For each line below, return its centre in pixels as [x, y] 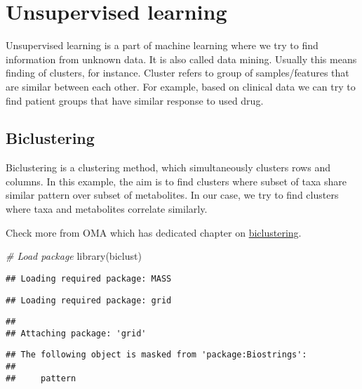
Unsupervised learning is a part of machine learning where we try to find [162, 45]
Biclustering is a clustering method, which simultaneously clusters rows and [168, 167]
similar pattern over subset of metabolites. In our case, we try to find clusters [172, 195]
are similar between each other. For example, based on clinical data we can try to [181, 86]
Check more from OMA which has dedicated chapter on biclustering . [154, 232]
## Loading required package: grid [89, 300]
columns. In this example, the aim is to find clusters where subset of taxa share [176, 181]
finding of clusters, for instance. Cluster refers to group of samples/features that [177, 73]
